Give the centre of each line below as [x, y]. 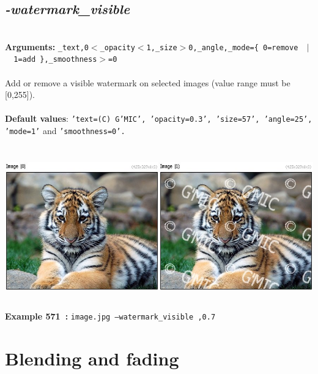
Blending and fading [92, 358]
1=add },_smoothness [55, 60]
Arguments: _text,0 [47, 46]
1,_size [162, 47]
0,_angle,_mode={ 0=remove [243, 47]
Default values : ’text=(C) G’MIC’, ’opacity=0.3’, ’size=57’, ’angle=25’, [159, 118]
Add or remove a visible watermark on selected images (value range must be [148, 82]
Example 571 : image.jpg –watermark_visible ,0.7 [110, 316]
